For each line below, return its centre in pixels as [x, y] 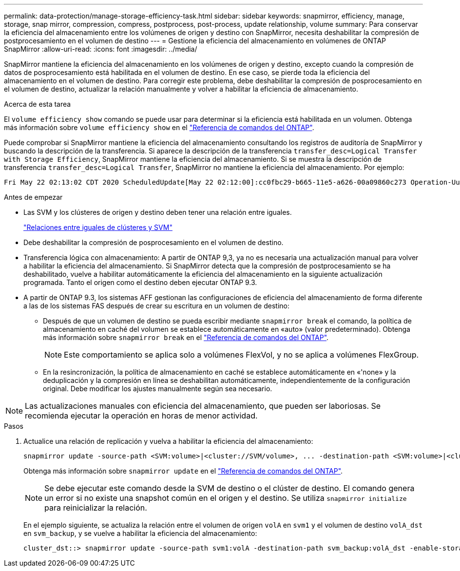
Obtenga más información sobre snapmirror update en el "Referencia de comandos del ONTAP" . [183, 471]
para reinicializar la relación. [96, 508]
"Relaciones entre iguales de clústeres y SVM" [98, 227]
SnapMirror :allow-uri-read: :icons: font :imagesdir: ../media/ [101, 49]
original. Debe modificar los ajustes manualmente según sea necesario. [158, 389]
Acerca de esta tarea [38, 104]
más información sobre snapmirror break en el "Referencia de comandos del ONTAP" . [186, 337]
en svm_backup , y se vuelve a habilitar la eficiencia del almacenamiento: [140, 533]
